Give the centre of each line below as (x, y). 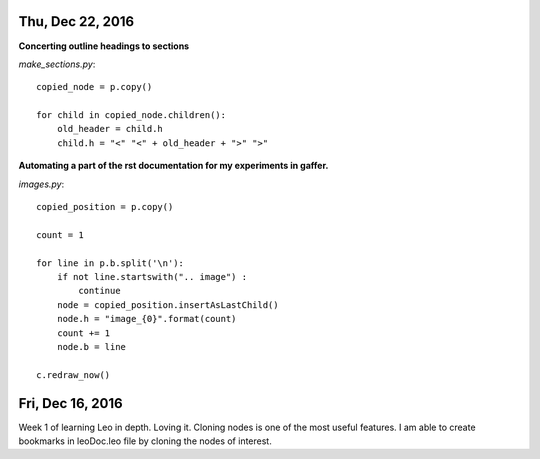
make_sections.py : (57, 64)
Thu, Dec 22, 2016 (76, 21)
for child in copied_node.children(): (131, 115)
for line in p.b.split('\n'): (110, 263)
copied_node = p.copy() (94, 87)
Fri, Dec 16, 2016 (71, 403)
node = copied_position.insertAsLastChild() (167, 304)
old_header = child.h (110, 129)
